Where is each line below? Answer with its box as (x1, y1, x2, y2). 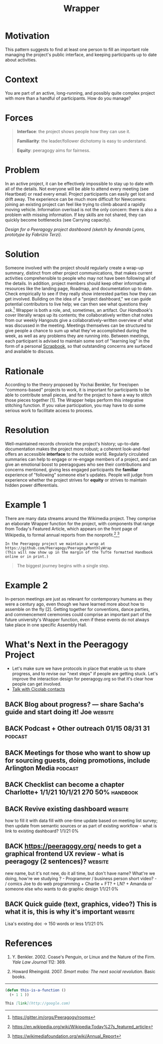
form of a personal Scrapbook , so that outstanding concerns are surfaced (5, 343, 153, 349)
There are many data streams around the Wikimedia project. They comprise (5, 516, 156, 522)
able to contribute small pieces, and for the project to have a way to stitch (5, 392, 152, 398)
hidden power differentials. (5, 482, 59, 488)
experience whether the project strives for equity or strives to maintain (5, 477, 147, 483)
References (5, 938, 52, 949)
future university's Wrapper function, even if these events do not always (5, 617, 149, 622)
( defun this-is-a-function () (5, 987, 66, 993)
